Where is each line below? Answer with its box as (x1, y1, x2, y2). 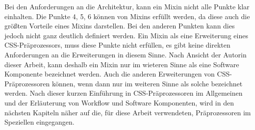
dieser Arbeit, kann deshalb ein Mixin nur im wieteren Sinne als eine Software (4, 59, 239, 69)
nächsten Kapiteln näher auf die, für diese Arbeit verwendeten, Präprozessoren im (4, 107, 251, 117)
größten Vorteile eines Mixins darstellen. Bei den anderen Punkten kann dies (4, 21, 235, 31)
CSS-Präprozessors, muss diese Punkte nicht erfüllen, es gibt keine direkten (4, 40, 230, 50)
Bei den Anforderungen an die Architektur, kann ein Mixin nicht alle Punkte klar (4, 1, 250, 11)
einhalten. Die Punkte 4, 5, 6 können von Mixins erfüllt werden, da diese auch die (4, 11, 250, 21)
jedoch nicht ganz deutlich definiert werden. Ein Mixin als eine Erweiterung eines (4, 30, 248, 40)
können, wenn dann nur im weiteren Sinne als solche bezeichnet (51, 78, 243, 88)
